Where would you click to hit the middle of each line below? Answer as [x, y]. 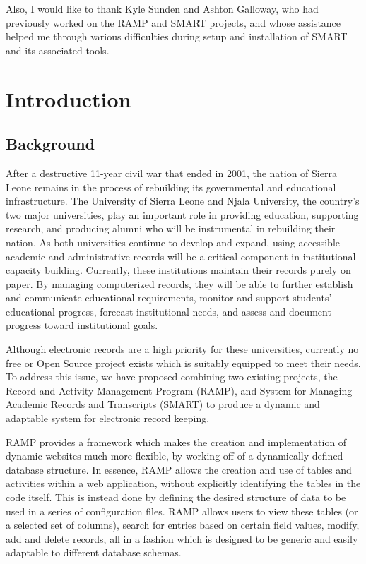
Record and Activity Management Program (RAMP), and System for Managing [179, 390]
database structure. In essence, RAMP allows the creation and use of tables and [179, 469]
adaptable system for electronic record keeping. [108, 418]
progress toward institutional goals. [82, 325]
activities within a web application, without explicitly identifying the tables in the [183, 483]
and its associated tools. [58, 50]
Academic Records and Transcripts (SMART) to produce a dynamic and [163, 404]
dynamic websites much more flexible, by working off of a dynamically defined [175, 456]
